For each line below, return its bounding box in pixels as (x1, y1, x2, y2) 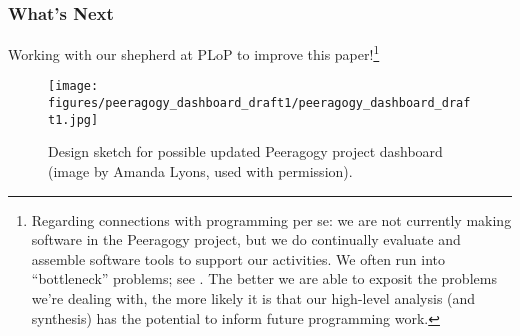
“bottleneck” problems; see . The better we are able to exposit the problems (31, 268, 497, 289)
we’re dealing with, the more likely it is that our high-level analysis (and (31, 288, 476, 308)
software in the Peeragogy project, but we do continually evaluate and (31, 229, 461, 250)
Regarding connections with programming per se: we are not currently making (31, 209, 512, 230)
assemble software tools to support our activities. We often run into (31, 248, 446, 269)
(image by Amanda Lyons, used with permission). (48, 161, 353, 182)
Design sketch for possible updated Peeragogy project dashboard (48, 141, 443, 162)
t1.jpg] (48, 112, 99, 127)
